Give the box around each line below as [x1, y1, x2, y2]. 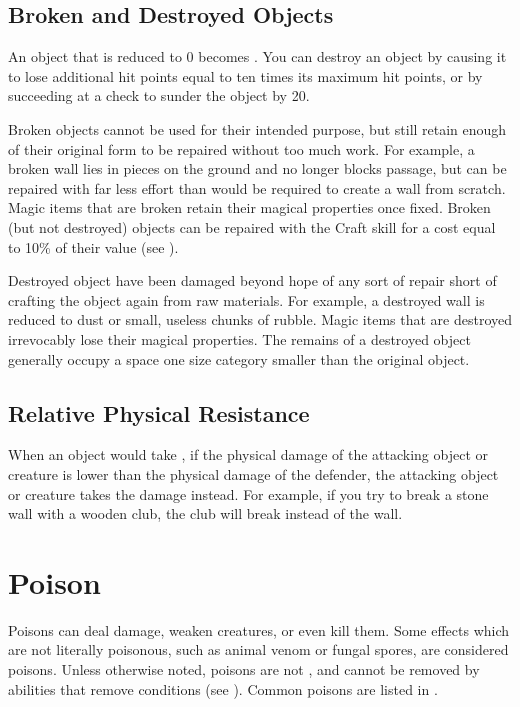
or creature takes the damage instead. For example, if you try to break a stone [8, 483, 489, 504]
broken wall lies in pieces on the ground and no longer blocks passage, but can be [8, 158, 507, 179]
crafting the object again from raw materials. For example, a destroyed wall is [8, 289, 485, 310]
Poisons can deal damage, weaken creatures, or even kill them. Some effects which [8, 619, 510, 640]
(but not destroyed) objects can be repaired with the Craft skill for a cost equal [8, 216, 496, 237]
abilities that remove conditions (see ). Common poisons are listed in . [8, 678, 438, 699]
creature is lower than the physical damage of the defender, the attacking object [8, 463, 499, 484]
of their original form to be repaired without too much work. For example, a [8, 138, 475, 159]
